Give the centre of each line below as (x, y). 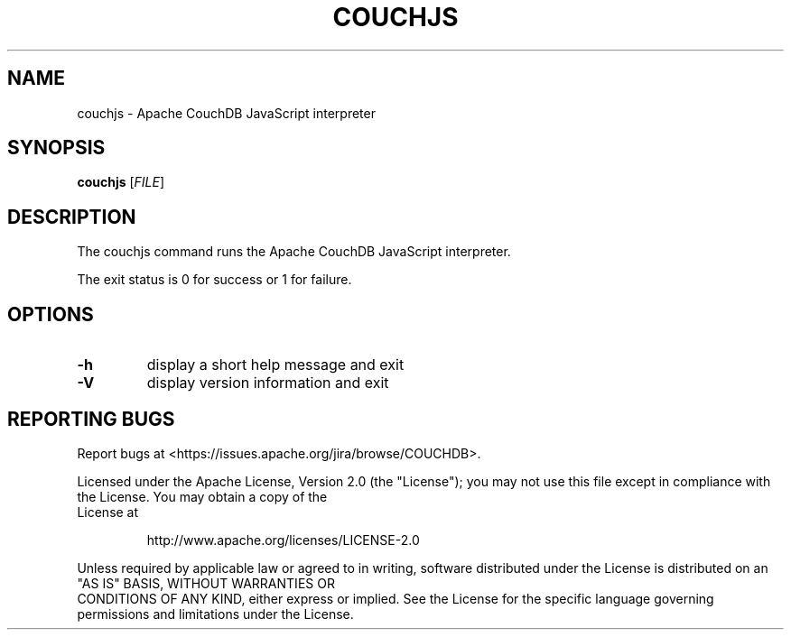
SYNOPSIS (56, 148)
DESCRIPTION (72, 217)
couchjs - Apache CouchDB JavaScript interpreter (226, 113)
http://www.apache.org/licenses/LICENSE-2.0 (283, 540)
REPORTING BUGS (91, 419)
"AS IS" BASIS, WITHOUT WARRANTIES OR (206, 583)
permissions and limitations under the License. (215, 614)
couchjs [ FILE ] (121, 182)
